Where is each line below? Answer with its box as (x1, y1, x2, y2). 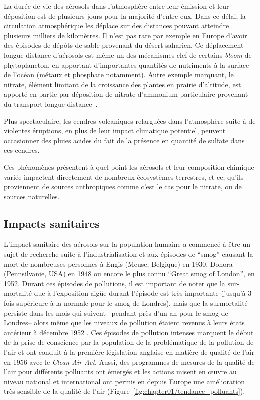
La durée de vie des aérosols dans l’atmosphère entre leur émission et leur (4, 1, 229, 11)
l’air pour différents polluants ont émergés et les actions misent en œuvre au (4, 366, 237, 377)
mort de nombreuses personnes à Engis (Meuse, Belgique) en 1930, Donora (4, 258, 233, 269)
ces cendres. (4, 145, 40, 155)
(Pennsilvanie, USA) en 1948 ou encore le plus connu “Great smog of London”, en (4, 268, 255, 279)
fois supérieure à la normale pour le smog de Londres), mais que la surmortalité (4, 298, 248, 308)
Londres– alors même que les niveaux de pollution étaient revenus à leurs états (4, 317, 245, 328)
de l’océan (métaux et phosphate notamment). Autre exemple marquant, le (4, 69, 234, 80)
